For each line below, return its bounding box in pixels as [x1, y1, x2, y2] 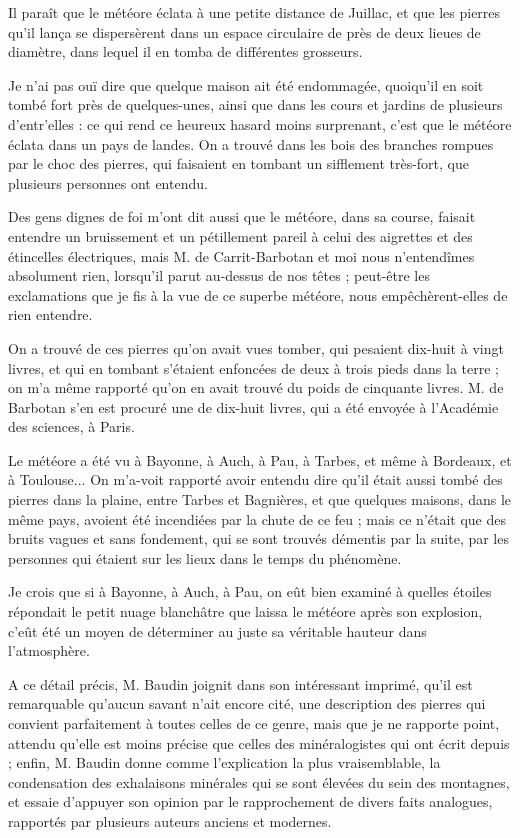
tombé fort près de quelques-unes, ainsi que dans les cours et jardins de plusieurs [8, 94, 503, 115]
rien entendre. [8, 304, 93, 325]
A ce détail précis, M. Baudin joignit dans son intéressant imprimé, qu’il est [8, 673, 473, 694]
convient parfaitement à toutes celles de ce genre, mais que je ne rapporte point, [8, 713, 500, 733]
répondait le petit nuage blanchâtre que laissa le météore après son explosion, [8, 601, 483, 622]
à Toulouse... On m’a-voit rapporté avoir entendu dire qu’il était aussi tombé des [8, 469, 503, 490]
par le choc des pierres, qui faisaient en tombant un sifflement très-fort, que [8, 153, 469, 174]
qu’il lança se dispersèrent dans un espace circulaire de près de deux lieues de [8, 21, 481, 42]
